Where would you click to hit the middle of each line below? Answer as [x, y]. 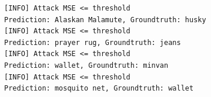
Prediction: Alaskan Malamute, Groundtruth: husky [105, 20]
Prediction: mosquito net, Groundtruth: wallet [99, 89]
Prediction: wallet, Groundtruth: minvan [86, 65]
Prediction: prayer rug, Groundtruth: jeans [93, 42]
